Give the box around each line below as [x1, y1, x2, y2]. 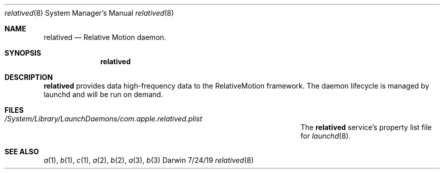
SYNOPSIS [5, 49, 42, 57]
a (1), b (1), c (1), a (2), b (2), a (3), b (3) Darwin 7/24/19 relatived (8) [44, 156, 254, 164]
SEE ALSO [5, 147, 39, 156]
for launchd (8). [300, 132, 351, 140]
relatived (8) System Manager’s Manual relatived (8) [5, 9, 174, 17]
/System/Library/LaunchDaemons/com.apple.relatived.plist [5, 114, 203, 123]
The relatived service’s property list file [300, 123, 432, 132]
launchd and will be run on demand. [44, 90, 163, 99]
